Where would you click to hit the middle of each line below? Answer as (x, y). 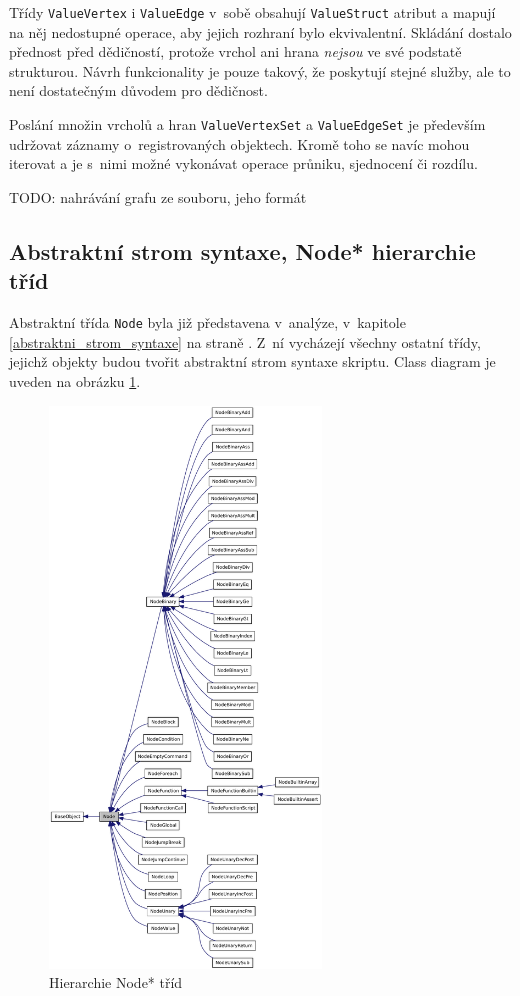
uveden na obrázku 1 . (75, 380)
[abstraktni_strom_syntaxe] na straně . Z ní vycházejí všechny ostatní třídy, (245, 341)
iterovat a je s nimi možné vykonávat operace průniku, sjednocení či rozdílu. (243, 163)
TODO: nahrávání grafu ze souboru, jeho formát (158, 196)
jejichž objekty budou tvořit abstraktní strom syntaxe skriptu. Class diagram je (252, 361)
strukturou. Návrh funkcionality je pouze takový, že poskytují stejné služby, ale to (260, 70)
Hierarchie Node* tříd (116, 982)
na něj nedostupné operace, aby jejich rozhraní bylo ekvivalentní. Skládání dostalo (260, 31)
